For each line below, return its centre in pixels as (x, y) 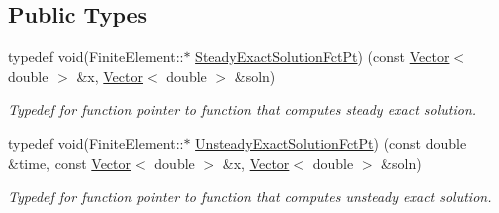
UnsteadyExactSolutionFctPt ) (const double (331, 142)
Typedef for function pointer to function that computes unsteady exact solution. (250, 196)
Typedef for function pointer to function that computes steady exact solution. (242, 109)
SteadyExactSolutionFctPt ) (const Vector (322, 56)
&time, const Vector (70, 162)
